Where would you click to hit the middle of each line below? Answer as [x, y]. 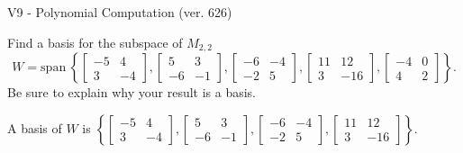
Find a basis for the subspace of [95, 42]
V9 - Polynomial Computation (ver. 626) [120, 12]
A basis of [35, 127]
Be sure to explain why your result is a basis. [132, 92]
